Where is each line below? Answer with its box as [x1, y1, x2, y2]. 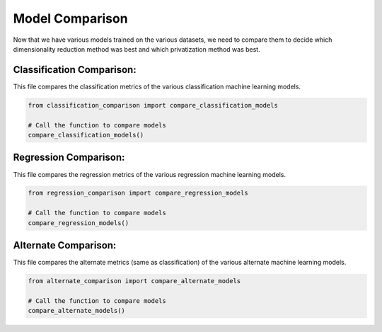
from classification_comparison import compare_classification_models [28, 101, 279, 109]
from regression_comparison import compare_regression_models [28, 189, 248, 198]
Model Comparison [13, 11, 128, 26]
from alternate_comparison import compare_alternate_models [28, 277, 241, 285]
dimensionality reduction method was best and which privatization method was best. [13, 45, 261, 53]
